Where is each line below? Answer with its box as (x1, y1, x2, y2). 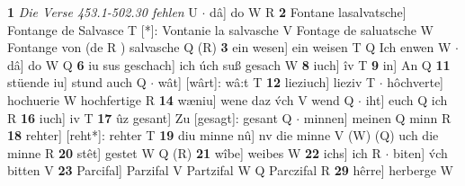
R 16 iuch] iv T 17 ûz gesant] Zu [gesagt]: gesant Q (7, 108, 292, 127)
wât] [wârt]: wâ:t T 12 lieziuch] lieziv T (157, 73, 376, 92)
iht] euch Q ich (365, 90, 448, 109)
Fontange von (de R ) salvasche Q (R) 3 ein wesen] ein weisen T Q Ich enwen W (7, 38, 452, 57)
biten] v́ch (393, 143, 448, 162)
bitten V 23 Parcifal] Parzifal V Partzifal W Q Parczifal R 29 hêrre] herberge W (7, 161, 453, 180)
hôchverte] (387, 73, 443, 92)
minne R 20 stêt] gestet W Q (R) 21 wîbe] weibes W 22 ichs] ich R (7, 143, 381, 162)
